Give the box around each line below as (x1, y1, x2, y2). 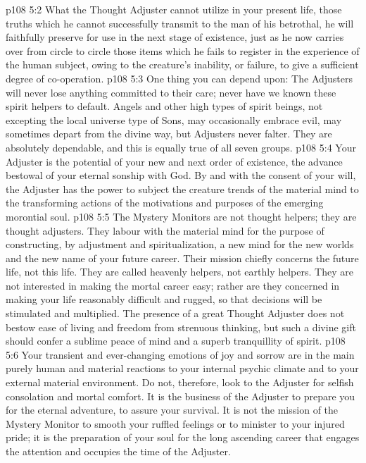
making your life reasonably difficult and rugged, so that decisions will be (6, 292, 322, 307)
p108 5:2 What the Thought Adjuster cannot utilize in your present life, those (6, 2, 342, 16)
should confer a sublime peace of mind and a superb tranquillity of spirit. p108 (6, 333, 346, 348)
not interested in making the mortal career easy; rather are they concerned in (6, 278, 340, 292)
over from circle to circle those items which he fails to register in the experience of (6, 43, 360, 58)
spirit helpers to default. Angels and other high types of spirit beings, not (6, 99, 323, 113)
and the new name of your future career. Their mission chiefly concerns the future (6, 250, 359, 265)
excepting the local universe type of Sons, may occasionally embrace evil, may (6, 112, 342, 127)
